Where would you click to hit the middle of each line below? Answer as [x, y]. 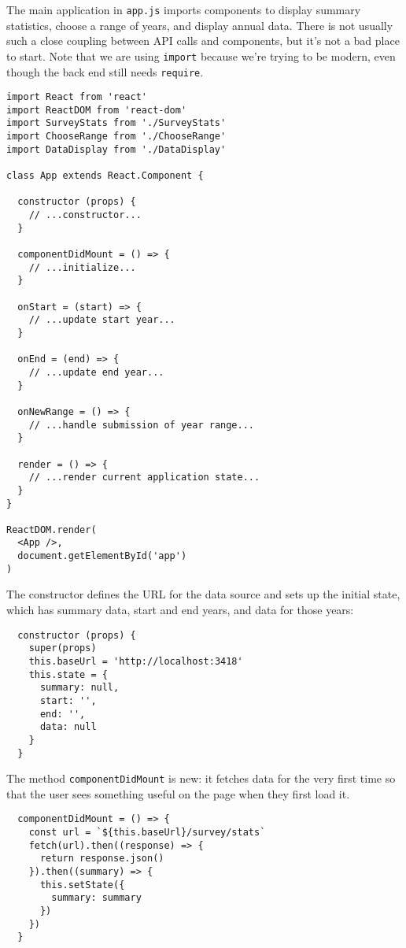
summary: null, [79, 688]
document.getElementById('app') [102, 556]
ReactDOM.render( [52, 530]
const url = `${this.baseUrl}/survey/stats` [147, 833]
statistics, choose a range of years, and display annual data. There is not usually [200, 25]
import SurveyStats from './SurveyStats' [116, 123]
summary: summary [96, 898]
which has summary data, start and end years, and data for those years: [180, 610]
